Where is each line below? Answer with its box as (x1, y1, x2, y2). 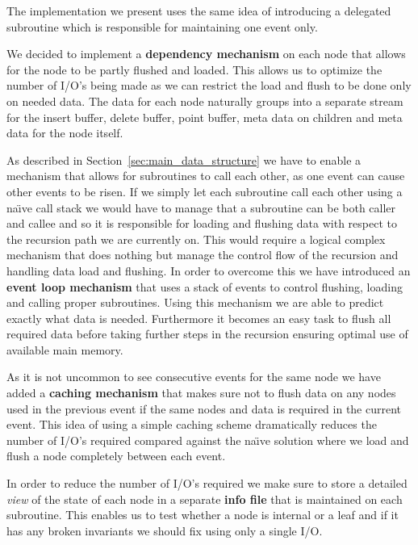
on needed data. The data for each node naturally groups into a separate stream (6, 92, 403, 109)
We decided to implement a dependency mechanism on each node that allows (6, 45, 406, 62)
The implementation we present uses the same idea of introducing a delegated (6, 2, 391, 19)
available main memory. (6, 341, 123, 358)
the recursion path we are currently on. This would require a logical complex (6, 230, 386, 247)
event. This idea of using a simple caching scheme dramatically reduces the (6, 416, 377, 433)
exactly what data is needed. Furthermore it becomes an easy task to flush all (6, 309, 391, 326)
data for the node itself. (6, 124, 123, 141)
